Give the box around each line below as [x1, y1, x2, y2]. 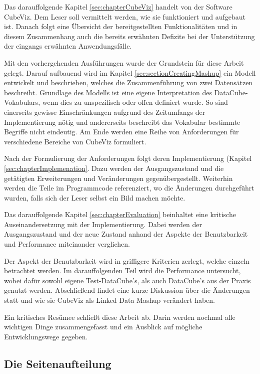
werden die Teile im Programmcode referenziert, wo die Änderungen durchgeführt [4, 182, 254, 193]
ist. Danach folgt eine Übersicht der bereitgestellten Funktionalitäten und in [4, 21, 237, 32]
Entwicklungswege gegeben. [4, 331, 88, 341]
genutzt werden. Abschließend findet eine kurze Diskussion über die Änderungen [4, 285, 250, 295]
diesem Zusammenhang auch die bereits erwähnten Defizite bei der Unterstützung [4, 31, 255, 41]
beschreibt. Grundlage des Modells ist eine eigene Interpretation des [4, 87, 212, 97]
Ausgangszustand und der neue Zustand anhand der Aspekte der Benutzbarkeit [4, 229, 248, 239]
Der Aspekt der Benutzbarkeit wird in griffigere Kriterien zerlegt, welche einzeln [4, 255, 249, 266]
